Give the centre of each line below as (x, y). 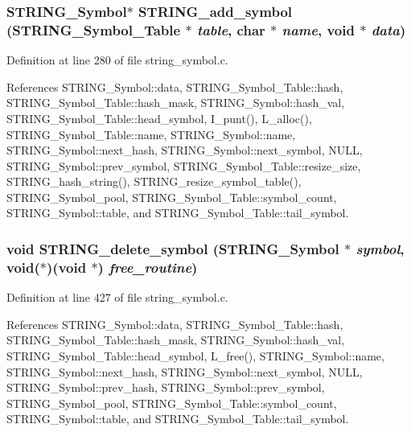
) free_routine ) (148, 267)
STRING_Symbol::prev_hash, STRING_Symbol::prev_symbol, (166, 387)
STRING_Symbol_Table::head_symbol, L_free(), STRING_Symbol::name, (195, 356)
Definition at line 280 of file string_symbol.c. (117, 60)
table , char (231, 29)
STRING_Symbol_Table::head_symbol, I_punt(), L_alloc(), (159, 118)
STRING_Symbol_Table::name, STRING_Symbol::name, (151, 134)
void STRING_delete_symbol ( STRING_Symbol (173, 249)
